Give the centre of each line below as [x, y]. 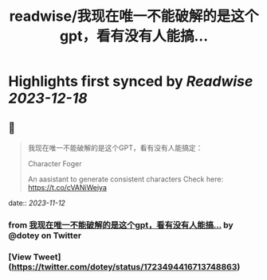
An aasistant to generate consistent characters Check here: [126, 179]
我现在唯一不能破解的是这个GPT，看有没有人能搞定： [115, 148]
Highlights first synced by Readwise [131, 82]
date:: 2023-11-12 [37, 203]
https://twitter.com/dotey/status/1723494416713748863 [124, 266]
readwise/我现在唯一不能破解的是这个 [134, 16]
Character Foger [55, 163]
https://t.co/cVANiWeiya [67, 187]
